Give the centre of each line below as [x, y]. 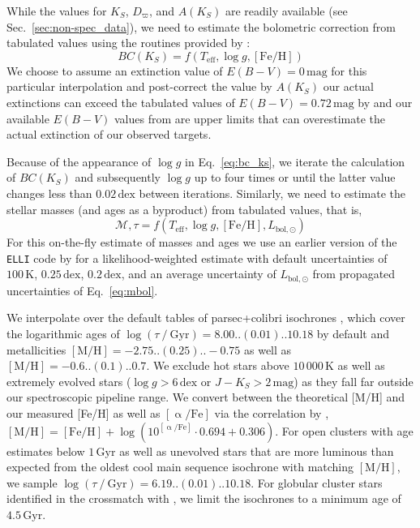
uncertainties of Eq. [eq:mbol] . [82, 290]
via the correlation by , [272, 412]
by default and [353, 334]
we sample [32, 482]
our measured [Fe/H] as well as [84, 412]
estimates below [46, 451]
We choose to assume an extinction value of [115, 70]
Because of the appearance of [79, 161]
